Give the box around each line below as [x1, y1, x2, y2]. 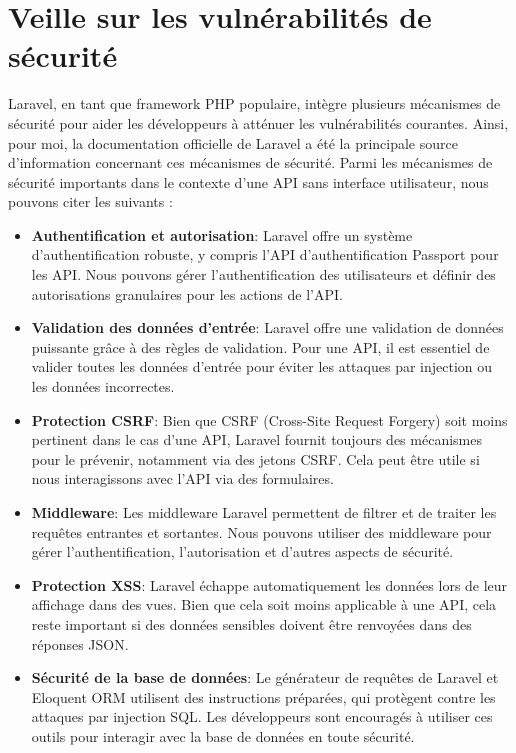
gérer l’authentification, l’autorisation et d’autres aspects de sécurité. [31, 541, 454, 562]
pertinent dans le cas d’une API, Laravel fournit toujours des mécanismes [31, 429, 482, 450]
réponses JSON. [31, 633, 129, 654]
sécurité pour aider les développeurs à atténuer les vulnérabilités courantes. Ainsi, [8, 112, 509, 133]
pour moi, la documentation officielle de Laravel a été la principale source [8, 132, 458, 153]
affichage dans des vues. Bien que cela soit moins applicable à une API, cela [31, 594, 497, 615]
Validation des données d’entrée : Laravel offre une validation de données [31, 317, 504, 338]
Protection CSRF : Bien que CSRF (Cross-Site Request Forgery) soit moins [31, 409, 508, 430]
